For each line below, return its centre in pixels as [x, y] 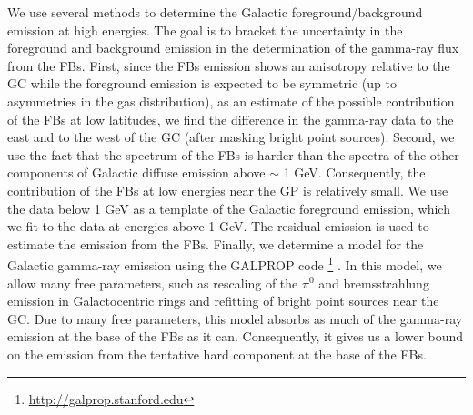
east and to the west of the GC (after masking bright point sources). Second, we [231, 137]
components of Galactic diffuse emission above [136, 172]
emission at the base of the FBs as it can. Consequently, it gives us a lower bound [236, 336]
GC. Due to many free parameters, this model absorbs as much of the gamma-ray [235, 318]
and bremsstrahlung [374, 283]
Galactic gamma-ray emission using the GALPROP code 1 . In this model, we [225, 263]
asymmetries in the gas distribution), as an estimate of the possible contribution [231, 101]
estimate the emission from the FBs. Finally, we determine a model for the [216, 243]
